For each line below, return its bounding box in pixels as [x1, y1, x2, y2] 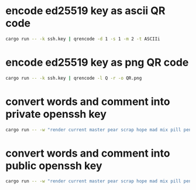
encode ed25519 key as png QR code [5, 56, 189, 69]
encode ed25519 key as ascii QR [5, 4, 166, 18]
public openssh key [5, 159, 103, 172]
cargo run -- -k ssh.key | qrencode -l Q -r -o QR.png [5, 75, 142, 81]
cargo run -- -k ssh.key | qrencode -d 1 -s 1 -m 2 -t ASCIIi [5, 36, 160, 42]
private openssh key [5, 107, 106, 121]
